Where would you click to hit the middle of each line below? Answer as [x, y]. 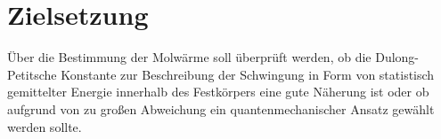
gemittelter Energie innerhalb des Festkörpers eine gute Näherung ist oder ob [218, 92]
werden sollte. [45, 126]
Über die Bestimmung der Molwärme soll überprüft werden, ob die [189, 57]
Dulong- [397, 57]
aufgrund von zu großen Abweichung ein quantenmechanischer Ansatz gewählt [221, 108]
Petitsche [32, 74]
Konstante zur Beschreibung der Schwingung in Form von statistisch [248, 74]
